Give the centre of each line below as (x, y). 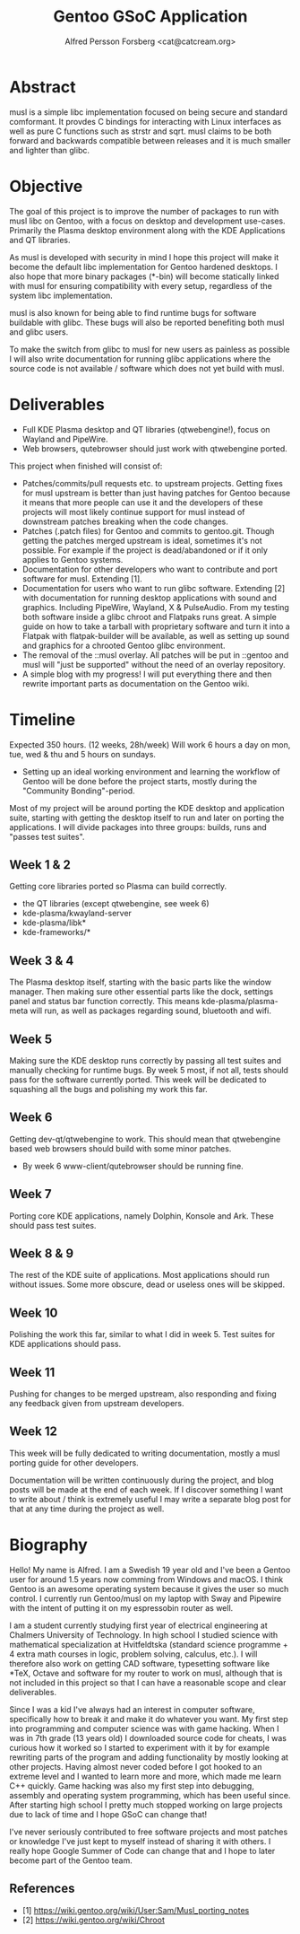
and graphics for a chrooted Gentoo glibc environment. (124, 645)
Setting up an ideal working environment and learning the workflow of (151, 771)
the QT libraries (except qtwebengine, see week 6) (116, 904)
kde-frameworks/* (56, 932)
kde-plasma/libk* (54, 923)
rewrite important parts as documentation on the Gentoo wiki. (136, 683)
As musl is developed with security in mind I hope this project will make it (144, 257)
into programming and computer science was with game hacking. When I (144, 1728)
